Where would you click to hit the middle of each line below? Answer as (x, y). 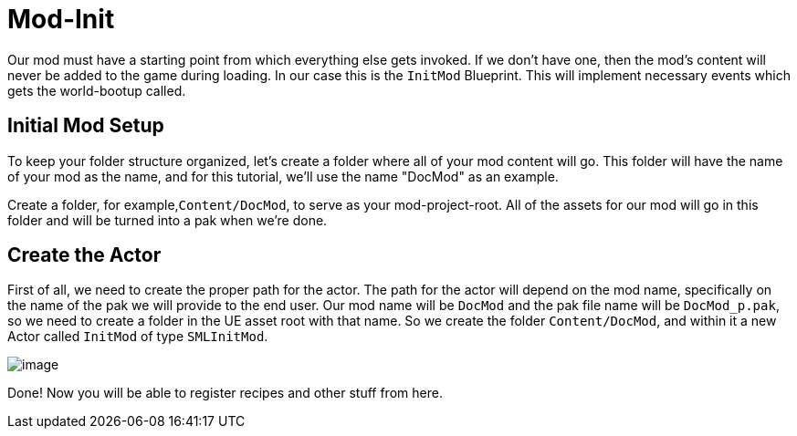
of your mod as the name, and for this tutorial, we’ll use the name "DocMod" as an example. (283, 176)
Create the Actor (84, 255)
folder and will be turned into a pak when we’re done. (168, 220)
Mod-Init (61, 19)
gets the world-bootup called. (97, 90)
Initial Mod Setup (86, 126)
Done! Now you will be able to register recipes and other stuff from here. (225, 393)
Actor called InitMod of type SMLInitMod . (138, 337)
